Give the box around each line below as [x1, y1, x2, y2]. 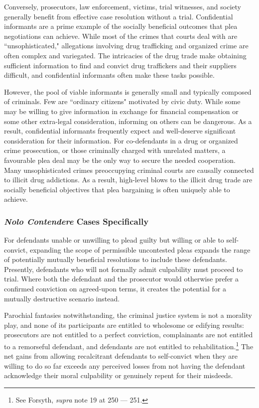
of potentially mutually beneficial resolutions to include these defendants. [4, 254, 227, 265]
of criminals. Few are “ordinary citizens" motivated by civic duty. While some [4, 96, 241, 107]
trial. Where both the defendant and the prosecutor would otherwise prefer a [4, 273, 239, 284]
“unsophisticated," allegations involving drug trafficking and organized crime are [4, 40, 249, 51]
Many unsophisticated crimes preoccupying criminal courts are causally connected [4, 164, 254, 175]
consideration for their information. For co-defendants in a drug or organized [4, 135, 238, 145]
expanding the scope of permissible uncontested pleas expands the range [30, 244, 251, 255]
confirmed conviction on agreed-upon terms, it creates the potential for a [4, 283, 227, 294]
